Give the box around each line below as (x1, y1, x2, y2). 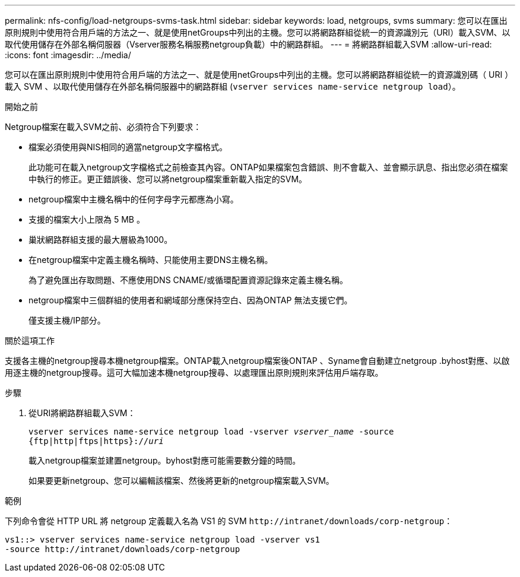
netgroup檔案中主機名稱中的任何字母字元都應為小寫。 (28, 194, 239, 204)
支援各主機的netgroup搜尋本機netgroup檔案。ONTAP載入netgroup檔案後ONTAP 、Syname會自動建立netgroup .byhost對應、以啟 (5, 356, 510, 366)
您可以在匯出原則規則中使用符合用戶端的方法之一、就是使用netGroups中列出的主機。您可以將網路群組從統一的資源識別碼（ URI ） (5, 69, 513, 80)
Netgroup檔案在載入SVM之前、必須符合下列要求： (5, 122, 202, 132)
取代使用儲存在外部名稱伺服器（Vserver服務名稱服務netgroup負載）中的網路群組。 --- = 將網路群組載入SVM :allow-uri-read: (5, 39, 492, 49)
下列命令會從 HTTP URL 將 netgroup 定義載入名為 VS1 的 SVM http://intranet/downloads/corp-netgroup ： (5, 516, 453, 526)
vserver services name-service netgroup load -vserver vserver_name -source (28, 427, 394, 436)
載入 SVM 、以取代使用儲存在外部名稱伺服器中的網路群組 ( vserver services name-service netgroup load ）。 (5, 81, 461, 91)
